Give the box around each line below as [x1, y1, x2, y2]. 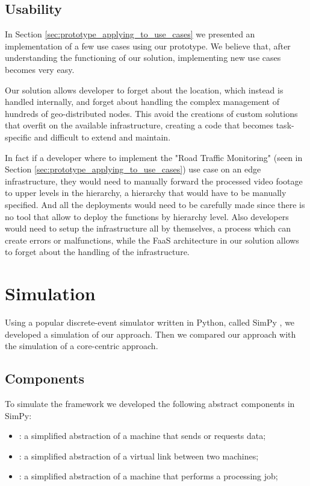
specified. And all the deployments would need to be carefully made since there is [5, 198, 305, 210]
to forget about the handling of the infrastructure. [5, 245, 190, 258]
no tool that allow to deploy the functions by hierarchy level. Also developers [5, 210, 289, 222]
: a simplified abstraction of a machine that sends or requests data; [19, 429, 266, 442]
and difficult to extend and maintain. [34, 130, 171, 143]
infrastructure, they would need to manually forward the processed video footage [5, 174, 303, 187]
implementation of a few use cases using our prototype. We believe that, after [5, 39, 291, 52]
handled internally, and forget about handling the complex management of [5, 95, 279, 108]
